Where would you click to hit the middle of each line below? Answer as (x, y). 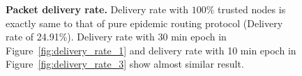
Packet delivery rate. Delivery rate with (97, 9)
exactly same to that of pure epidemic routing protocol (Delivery (144, 23)
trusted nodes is (252, 9)
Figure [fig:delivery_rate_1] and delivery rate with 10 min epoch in (151, 50)
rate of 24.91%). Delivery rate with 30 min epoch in (116, 37)
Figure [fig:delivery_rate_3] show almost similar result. (125, 64)
